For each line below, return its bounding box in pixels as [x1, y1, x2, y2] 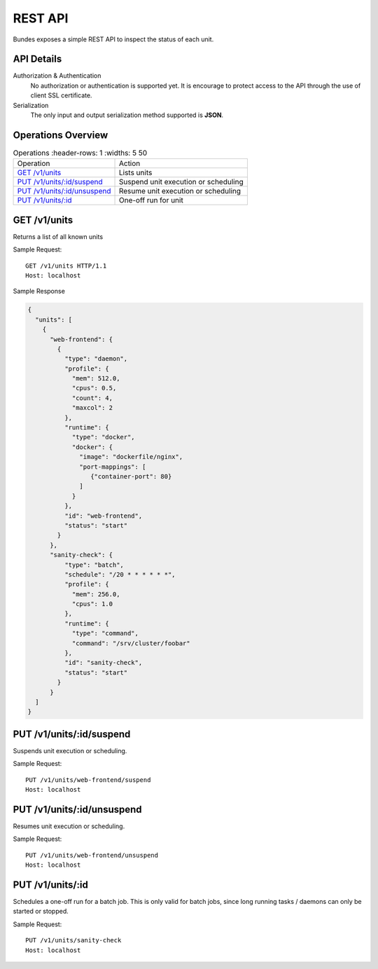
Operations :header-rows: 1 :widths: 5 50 [13, 148, 148, 158]
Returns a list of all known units [13, 232, 104, 241]
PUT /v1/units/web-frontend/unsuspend [25, 851, 159, 859]
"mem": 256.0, [71, 590, 120, 598]
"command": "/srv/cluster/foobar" [71, 639, 190, 647]
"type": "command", [71, 629, 139, 638]
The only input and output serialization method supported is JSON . [30, 111, 224, 119]
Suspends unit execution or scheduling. [13, 746, 127, 755]
